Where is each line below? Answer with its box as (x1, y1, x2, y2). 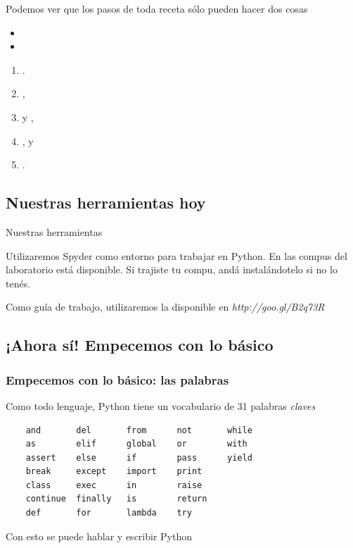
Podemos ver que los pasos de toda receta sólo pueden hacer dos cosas (6, 1, 308, 15)
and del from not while (25, 425, 252, 435)
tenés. (6, 275, 31, 290)
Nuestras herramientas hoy (6, 192, 206, 213)
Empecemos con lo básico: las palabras (6, 370, 229, 388)
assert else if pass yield (25, 452, 252, 463)
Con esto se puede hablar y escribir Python (6, 528, 192, 543)
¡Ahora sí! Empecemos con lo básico (6, 334, 274, 356)
